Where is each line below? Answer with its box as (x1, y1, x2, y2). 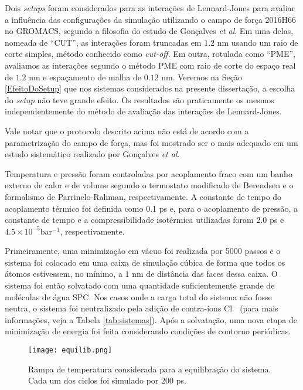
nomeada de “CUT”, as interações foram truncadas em (5, 36, 202, 48)
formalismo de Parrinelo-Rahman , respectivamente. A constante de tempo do (5, 190, 282, 202)
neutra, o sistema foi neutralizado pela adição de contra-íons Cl (5, 302, 233, 314)
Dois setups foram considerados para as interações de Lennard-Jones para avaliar (5, 2, 295, 13)
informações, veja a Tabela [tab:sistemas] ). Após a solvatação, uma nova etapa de (5, 313, 298, 325)
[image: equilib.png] (28, 346, 113, 355)
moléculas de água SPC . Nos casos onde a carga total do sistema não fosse (5, 290, 272, 303)
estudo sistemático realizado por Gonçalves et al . (5, 148, 180, 160)
